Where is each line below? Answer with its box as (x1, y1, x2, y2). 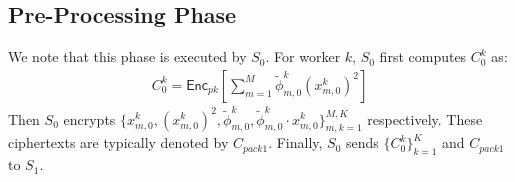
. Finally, (268, 132, 323, 153)
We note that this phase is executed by (8, 46, 247, 67)
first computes (379, 46, 467, 67)
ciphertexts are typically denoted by (8, 132, 229, 153)
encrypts (63, 108, 116, 129)
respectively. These (367, 108, 483, 129)
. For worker (265, 46, 341, 67)
